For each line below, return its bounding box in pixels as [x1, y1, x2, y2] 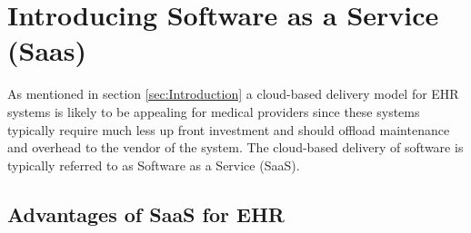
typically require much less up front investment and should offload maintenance [7, 120, 450, 139]
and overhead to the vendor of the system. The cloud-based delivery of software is [7, 138, 464, 157]
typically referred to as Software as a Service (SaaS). [7, 155, 300, 174]
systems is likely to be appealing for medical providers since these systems [7, 102, 420, 121]
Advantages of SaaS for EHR [7, 199, 285, 228]
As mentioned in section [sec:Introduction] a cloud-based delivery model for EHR [7, 84, 459, 103]
